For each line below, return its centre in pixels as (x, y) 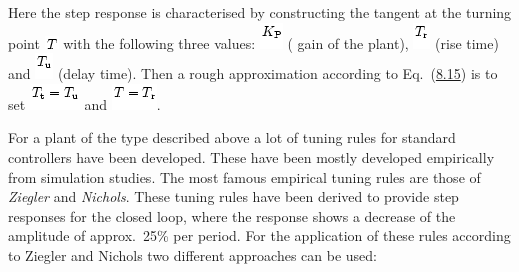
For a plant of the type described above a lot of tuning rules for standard (232, 137)
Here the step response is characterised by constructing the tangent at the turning (260, 12)
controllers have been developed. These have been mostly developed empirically (251, 156)
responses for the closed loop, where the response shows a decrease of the (232, 215)
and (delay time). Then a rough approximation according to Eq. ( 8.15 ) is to (253, 73)
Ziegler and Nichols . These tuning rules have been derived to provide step (233, 196)
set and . (84, 103)
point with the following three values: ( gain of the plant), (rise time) (253, 42)
